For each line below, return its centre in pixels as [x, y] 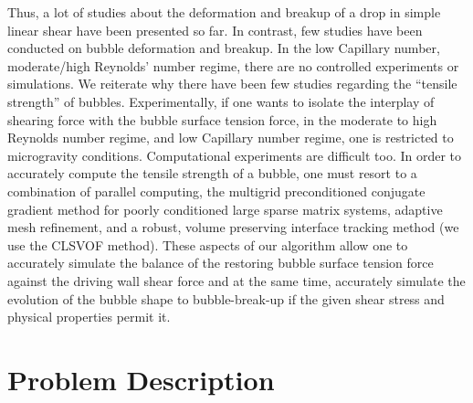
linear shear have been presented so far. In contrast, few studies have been [215, 30]
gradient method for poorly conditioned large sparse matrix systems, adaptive [225, 209]
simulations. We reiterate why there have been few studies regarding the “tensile [232, 84]
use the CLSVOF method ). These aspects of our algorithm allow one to [208, 244]
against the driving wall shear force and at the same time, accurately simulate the [236, 280]
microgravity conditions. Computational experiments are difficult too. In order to [235, 155]
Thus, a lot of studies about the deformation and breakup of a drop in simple [224, 12]
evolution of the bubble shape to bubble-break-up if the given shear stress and [226, 298]
